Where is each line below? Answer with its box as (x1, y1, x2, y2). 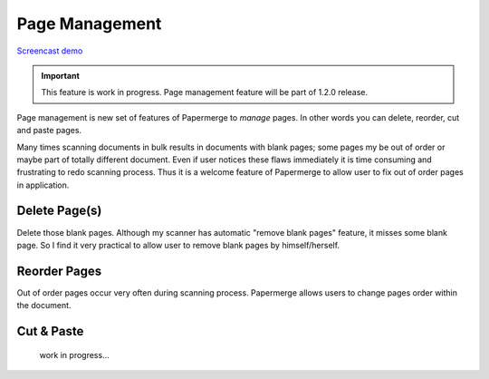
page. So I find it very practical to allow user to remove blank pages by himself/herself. (16, 239, 340, 250)
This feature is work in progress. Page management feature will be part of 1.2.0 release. (41, 87, 369, 98)
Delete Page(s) (16, 203, 102, 219)
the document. (16, 300, 72, 311)
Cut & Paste (16, 324, 84, 339)
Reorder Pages (16, 263, 102, 278)
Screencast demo (16, 45, 83, 56)
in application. (16, 180, 70, 190)
